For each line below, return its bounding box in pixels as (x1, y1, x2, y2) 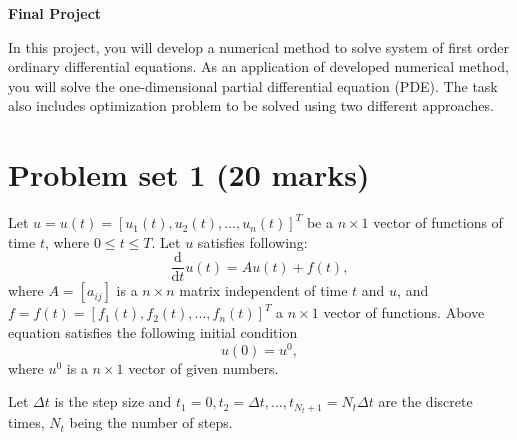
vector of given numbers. (128, 357, 279, 378)
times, (8, 412, 45, 433)
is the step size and (54, 391, 172, 412)
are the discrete (378, 391, 473, 412)
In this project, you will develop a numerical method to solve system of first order (8, 36, 510, 57)
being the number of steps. (69, 412, 233, 433)
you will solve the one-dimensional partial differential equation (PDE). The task (8, 75, 498, 96)
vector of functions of (373, 212, 503, 233)
